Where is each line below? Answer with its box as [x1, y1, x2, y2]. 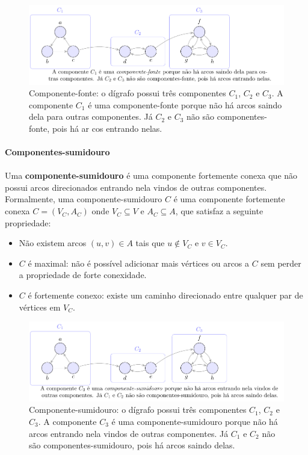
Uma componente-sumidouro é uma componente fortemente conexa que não [5, 169, 298, 182]
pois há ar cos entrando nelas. [52, 122, 162, 134]
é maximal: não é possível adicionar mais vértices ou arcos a [28, 256, 250, 269]
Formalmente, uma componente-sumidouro [5, 193, 162, 205]
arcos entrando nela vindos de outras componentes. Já [29, 427, 229, 439]
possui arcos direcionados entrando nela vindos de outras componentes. [5, 181, 267, 193]
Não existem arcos [19, 237, 87, 249]
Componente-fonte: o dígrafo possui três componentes [29, 87, 226, 99]
